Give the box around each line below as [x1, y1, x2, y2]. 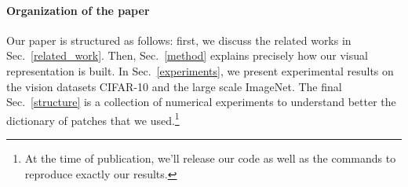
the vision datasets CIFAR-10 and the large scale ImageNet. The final [6, 78, 342, 94]
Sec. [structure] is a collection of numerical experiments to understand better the [6, 93, 396, 110]
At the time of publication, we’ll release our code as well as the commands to [24, 150, 396, 167]
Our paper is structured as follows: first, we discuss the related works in [6, 31, 352, 48]
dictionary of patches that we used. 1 [6, 109, 180, 128]
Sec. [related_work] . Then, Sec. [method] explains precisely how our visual [6, 47, 368, 64]
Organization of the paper [6, 2, 150, 18]
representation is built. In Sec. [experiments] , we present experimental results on [6, 62, 394, 79]
